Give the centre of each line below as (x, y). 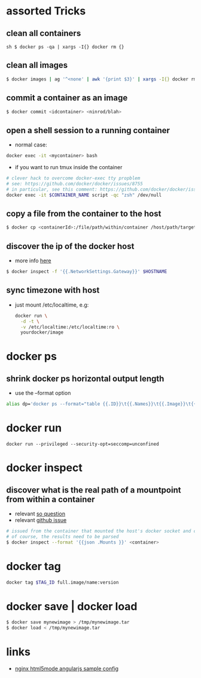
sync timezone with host (53, 290)
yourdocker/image (42, 332)
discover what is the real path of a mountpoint (94, 490)
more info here (33, 261)
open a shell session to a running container (88, 130)
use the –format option (43, 393)
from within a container (51, 499)
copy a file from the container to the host (84, 213)
